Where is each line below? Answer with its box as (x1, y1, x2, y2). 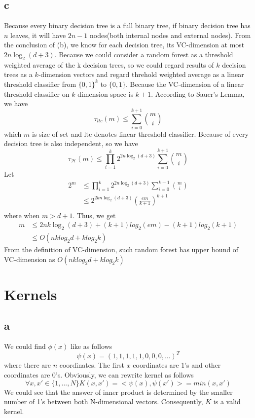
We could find (4, 341, 46, 351)
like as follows (70, 341, 112, 351)
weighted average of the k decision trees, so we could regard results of (4, 59, 214, 70)
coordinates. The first (59, 360, 125, 370)
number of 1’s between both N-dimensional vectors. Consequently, (4, 396, 203, 407)
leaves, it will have (10, 30, 66, 40)
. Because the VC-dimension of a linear (126, 78, 244, 89)
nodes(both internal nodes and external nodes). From (89, 30, 251, 40)
